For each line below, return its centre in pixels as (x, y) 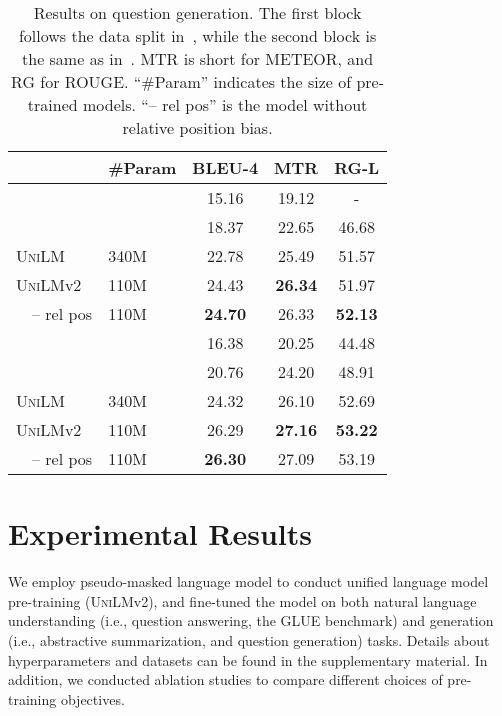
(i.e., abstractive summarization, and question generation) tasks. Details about (249, 639)
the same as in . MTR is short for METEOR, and (198, 58)
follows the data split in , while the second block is (197, 35)
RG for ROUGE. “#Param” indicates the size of (181, 81)
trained (52, 104)
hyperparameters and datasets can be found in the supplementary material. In (248, 659)
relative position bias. (197, 127)
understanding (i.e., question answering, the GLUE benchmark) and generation (251, 620)
